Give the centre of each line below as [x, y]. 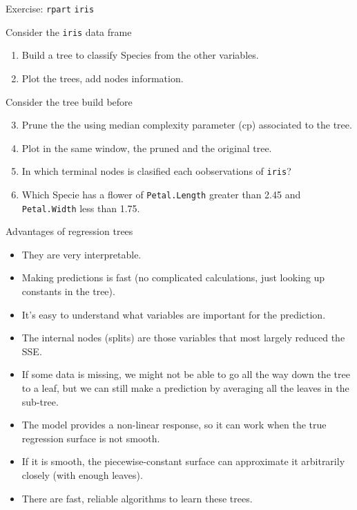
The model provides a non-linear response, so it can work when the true [174, 425]
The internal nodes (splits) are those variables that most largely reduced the [183, 338]
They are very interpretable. [81, 254]
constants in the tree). [68, 291]
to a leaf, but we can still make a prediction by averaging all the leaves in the [185, 388]
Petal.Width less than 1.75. [81, 208]
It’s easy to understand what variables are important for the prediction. [174, 314]
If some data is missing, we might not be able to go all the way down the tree [186, 374]
